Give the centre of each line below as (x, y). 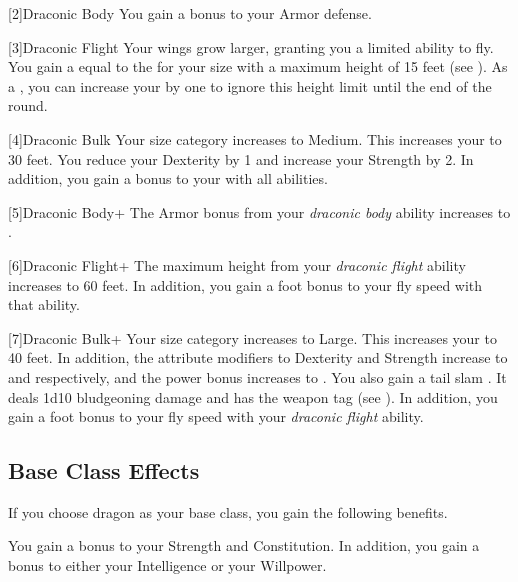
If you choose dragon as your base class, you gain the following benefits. (228, 511)
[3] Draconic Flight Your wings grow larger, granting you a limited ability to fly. (251, 46)
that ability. (44, 304)
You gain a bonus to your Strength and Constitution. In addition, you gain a (244, 545)
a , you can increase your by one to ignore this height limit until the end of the (250, 85)
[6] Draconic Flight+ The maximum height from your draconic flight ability (237, 264)
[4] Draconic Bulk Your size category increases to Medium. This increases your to (255, 138)
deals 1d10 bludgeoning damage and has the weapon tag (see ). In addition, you (253, 396)
